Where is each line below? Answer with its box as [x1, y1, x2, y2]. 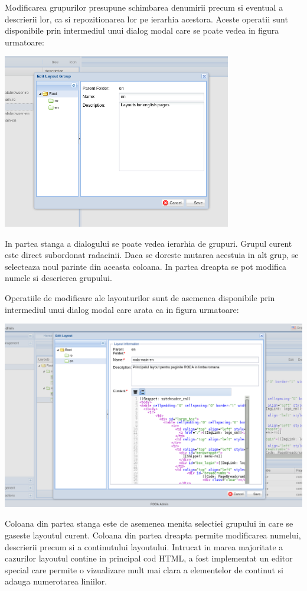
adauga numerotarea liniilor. [5, 575, 107, 587]
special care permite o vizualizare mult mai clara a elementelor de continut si [5, 563, 284, 576]
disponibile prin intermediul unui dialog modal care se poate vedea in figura [5, 24, 279, 37]
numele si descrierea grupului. [5, 272, 112, 284]
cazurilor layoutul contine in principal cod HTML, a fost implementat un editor [5, 552, 293, 564]
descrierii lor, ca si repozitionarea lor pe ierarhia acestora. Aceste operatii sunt [5, 12, 288, 25]
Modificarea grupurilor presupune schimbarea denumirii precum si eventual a [5, 1, 283, 13]
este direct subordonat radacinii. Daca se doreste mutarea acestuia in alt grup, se [5, 249, 299, 261]
